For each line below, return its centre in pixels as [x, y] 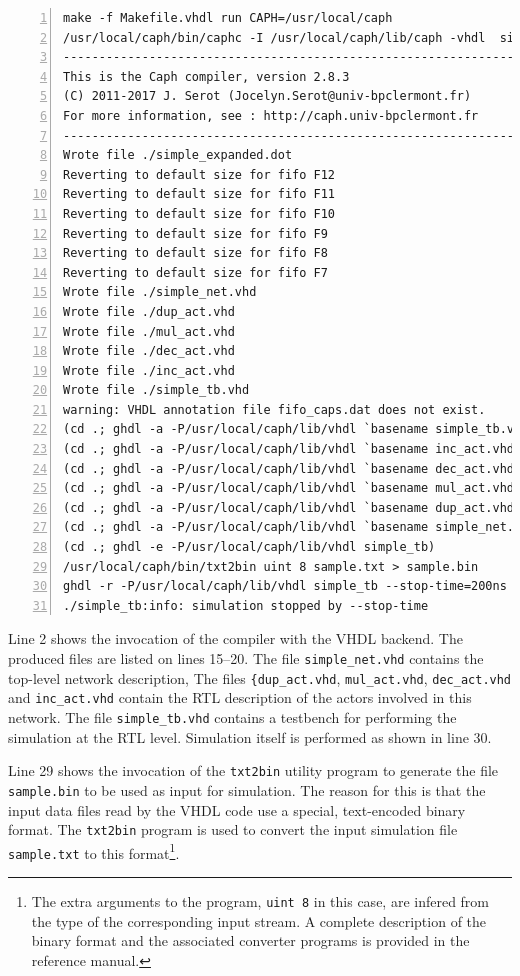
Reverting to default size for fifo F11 [199, 194]
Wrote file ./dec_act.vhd [149, 351]
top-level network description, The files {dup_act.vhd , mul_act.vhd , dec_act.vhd [260, 677]
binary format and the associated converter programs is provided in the [250, 940]
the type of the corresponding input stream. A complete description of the [259, 920]
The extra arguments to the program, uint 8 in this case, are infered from [260, 901]
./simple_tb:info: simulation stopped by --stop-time [246, 605]
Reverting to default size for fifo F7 [195, 272]
